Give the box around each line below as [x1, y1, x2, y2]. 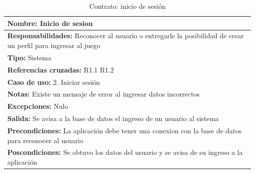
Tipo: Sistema [7, 52, 51, 62]
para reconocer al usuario [7, 135, 83, 145]
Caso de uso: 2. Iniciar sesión [7, 76, 100, 87]
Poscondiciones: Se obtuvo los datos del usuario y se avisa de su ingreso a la [7, 147, 243, 157]
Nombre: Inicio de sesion [7, 18, 93, 28]
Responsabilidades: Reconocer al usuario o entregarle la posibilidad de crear [7, 30, 244, 41]
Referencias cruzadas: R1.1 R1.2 [7, 64, 114, 74]
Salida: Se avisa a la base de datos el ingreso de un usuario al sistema [7, 113, 219, 124]
